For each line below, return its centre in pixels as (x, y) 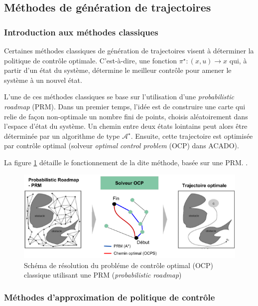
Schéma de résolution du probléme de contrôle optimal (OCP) (119, 265)
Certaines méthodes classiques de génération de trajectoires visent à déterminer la (129, 50)
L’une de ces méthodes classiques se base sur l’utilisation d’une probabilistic (119, 97)
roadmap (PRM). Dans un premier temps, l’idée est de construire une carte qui (125, 106)
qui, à (238, 60)
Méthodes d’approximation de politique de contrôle (110, 297)
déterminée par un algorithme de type (62, 136)
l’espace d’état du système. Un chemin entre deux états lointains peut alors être (126, 126)
